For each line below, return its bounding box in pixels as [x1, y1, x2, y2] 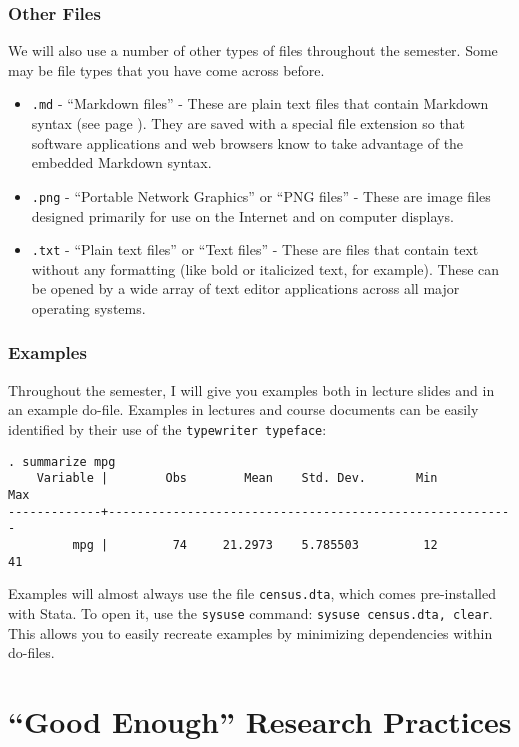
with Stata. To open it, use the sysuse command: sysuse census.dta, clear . [8, 602, 493, 623]
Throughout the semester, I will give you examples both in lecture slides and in [8, 379, 495, 400]
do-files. [8, 642, 55, 663]
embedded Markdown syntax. [31, 152, 212, 173]
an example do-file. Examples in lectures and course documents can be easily [8, 399, 479, 420]
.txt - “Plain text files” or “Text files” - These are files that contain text [31, 239, 479, 260]
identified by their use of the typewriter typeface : [8, 418, 327, 439]
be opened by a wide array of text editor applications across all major [31, 278, 460, 299]
